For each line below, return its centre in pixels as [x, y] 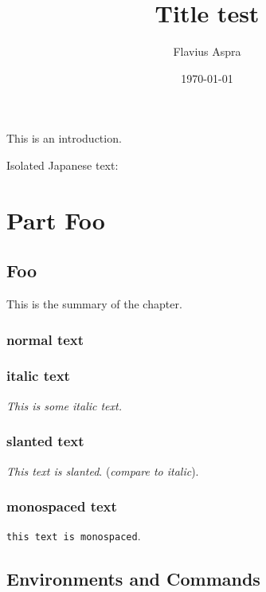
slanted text [45, 441]
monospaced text [62, 506]
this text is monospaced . [74, 536]
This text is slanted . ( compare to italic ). [103, 470]
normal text [45, 339]
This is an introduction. [64, 138]
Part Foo [56, 220]
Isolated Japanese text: [63, 165]
